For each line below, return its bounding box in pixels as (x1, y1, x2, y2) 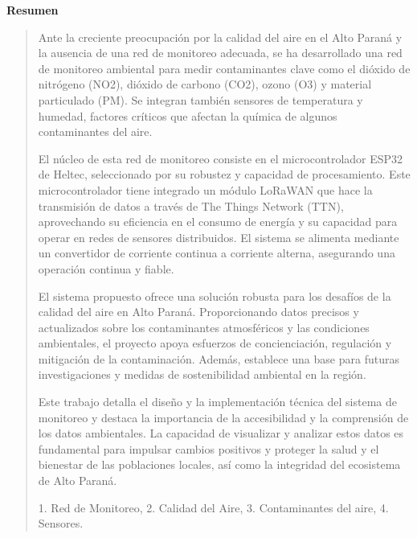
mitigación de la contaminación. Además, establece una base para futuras (38, 350, 399, 367)
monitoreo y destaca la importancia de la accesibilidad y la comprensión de (38, 409, 409, 425)
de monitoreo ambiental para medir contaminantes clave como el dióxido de (38, 60, 411, 76)
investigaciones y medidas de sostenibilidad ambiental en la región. (38, 366, 366, 383)
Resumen (6, 2, 59, 18)
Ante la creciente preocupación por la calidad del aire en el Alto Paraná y (38, 28, 403, 45)
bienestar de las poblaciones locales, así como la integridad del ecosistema (38, 456, 401, 473)
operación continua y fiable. (38, 260, 174, 277)
